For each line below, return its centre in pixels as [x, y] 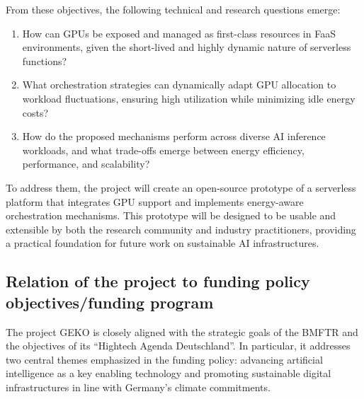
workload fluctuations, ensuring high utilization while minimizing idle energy [189, 98]
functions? [45, 60]
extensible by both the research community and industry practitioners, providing [181, 229]
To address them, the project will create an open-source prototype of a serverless [181, 187]
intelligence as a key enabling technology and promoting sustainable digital [169, 373]
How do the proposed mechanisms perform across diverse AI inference [174, 136]
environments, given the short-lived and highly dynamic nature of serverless [187, 47]
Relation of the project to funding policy [158, 281]
